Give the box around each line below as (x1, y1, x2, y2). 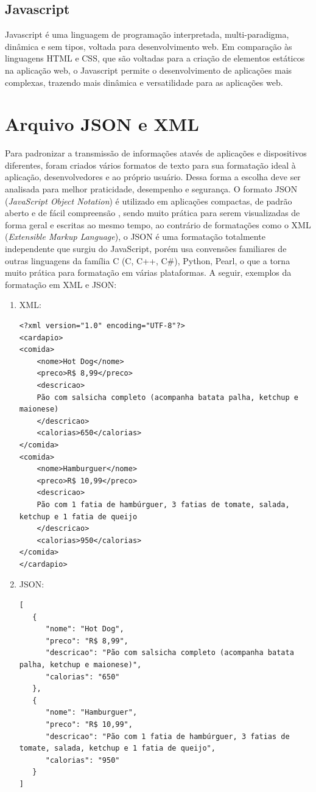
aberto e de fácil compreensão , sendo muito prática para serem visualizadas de (5, 206, 300, 219)
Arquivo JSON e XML (5, 111, 199, 136)
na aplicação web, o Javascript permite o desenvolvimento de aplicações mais (5, 63, 292, 76)
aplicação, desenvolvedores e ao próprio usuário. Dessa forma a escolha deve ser (5, 170, 301, 183)
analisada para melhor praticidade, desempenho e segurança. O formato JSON (5, 183, 298, 195)
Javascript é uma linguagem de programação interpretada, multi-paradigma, (5, 28, 289, 41)
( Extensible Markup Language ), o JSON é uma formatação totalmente (5, 230, 265, 243)
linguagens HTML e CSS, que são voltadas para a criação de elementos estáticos (5, 52, 305, 65)
